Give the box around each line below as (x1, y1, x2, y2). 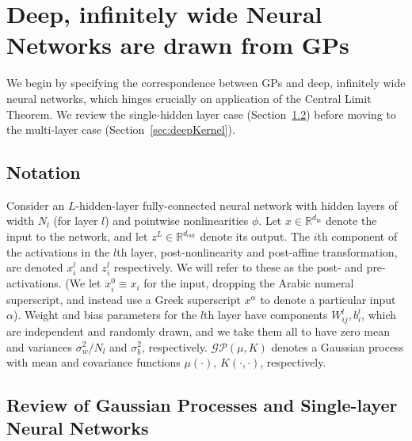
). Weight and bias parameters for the (13, 306, 197, 323)
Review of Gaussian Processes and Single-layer (6, 393, 398, 417)
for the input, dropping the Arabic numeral (143, 275, 354, 291)
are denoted (6, 259, 63, 276)
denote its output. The (200, 228, 310, 245)
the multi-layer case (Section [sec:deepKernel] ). (6, 121, 235, 138)
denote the (325, 212, 377, 229)
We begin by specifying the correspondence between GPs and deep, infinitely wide (6, 74, 406, 91)
